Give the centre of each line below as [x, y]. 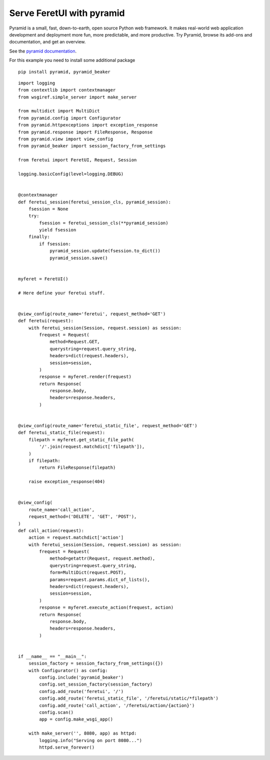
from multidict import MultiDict [59, 111]
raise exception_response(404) [67, 482]
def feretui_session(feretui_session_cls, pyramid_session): [94, 202]
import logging [37, 83]
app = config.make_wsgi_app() [76, 719]
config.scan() [56, 713]
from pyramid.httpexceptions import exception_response [88, 125]
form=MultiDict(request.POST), [88, 573]
